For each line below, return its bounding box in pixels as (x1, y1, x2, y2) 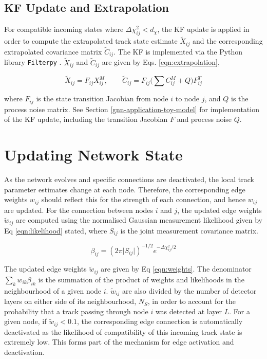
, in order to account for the (147, 296, 236, 307)
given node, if (4, 316, 47, 327)
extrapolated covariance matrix (4, 46, 102, 57)
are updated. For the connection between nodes (4, 204, 154, 215)
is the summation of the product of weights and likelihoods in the (38, 274, 244, 284)
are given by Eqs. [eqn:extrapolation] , (102, 57, 220, 67)
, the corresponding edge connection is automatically (77, 316, 243, 327)
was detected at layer (155, 306, 222, 316)
